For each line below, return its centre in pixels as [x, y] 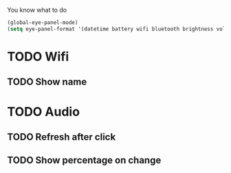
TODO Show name [47, 82]
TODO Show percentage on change [84, 160]
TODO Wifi [38, 56]
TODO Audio [44, 111]
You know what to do [37, 10]
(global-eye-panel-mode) [43, 23]
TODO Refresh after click [62, 137]
